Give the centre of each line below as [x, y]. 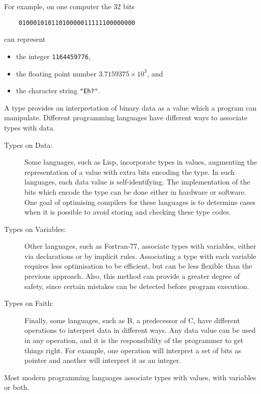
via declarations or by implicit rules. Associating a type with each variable [140, 256]
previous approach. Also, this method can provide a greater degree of [132, 276]
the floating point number [56, 73]
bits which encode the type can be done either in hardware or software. [135, 191]
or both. [17, 387]
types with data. [30, 127]
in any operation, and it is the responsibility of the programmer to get [134, 340]
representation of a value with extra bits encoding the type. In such [130, 172]
